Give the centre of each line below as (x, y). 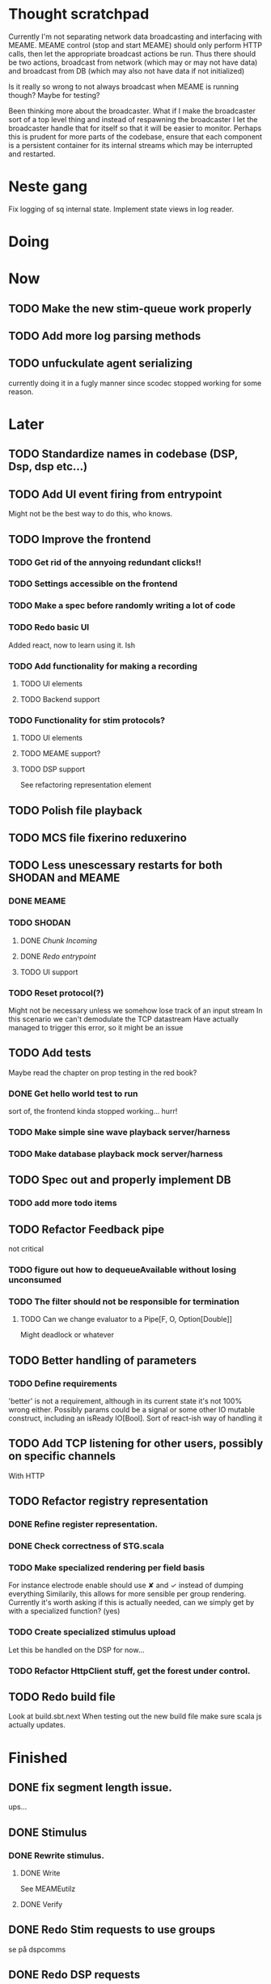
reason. (21, 391)
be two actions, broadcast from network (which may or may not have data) (133, 62)
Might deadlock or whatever (67, 1335)
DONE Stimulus (48, 1832)
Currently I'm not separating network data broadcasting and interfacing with (135, 36)
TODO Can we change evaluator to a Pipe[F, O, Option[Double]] (126, 1319)
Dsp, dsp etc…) (48, 467)
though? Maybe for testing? (54, 95)
